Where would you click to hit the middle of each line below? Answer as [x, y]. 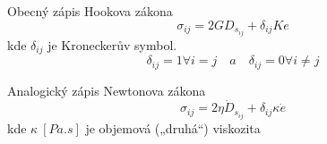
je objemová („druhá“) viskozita [173, 127]
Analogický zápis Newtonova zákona [107, 90]
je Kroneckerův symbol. [112, 44]
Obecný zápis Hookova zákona [90, 11]
